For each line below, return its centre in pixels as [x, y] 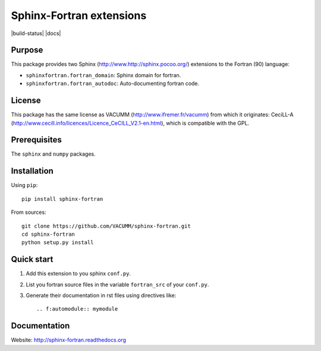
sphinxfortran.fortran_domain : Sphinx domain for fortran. [103, 75]
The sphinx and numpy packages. [53, 154]
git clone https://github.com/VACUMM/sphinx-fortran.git [106, 226]
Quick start [32, 259]
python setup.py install [58, 243]
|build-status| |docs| [36, 33]
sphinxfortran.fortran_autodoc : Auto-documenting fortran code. [113, 84]
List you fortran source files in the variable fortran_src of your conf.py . [117, 284]
